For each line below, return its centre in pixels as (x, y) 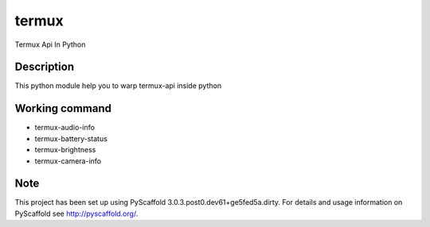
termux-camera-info (68, 161)
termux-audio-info (65, 128)
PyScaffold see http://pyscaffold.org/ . (76, 214)
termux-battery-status (71, 138)
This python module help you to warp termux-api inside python (118, 86)
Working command (63, 108)
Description (45, 67)
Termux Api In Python (50, 44)
